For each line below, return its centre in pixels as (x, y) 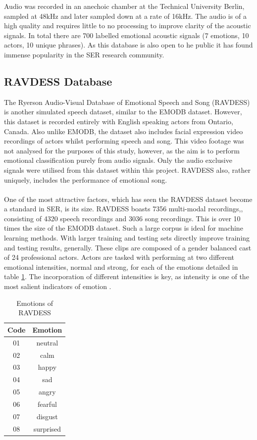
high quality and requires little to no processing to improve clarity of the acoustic (128, 25)
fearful (47, 404)
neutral (47, 342)
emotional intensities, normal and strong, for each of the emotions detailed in (121, 267)
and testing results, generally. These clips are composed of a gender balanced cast (128, 247)
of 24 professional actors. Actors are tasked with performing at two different (119, 257)
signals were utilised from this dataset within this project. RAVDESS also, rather (127, 170)
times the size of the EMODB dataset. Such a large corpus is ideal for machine (124, 228)
